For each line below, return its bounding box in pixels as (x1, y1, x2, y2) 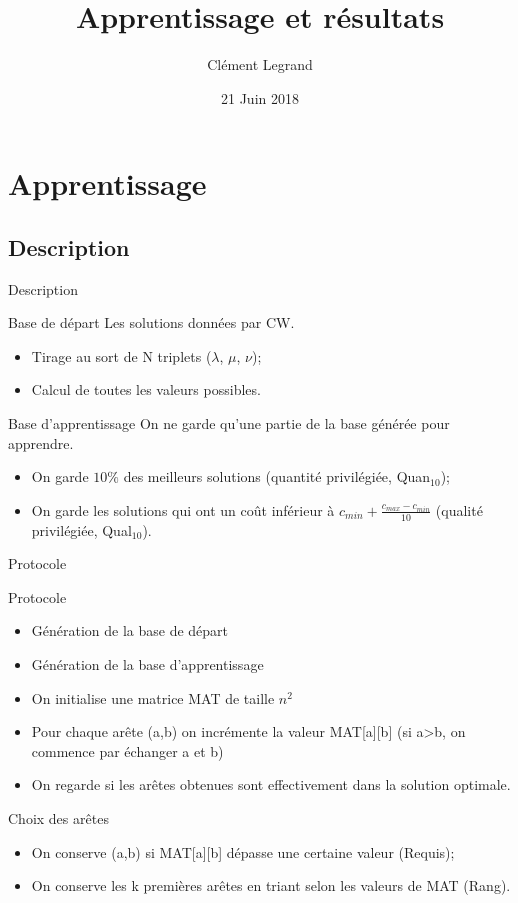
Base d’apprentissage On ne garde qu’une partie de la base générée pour (8, 413, 450, 434)
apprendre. (8, 432, 74, 453)
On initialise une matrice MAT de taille (31, 687, 275, 708)
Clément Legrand (207, 54, 313, 75)
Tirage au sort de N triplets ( (31, 345, 212, 366)
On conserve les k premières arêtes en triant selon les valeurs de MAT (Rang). (31, 875, 511, 896)
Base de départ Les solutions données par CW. (8, 312, 295, 333)
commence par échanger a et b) (31, 740, 224, 761)
